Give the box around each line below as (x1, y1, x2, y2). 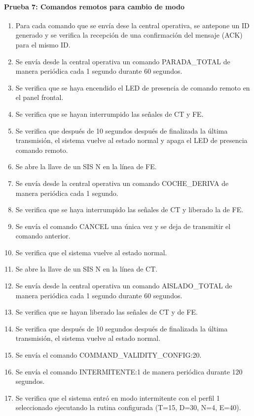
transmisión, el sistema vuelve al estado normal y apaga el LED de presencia (15, 135, 248, 145)
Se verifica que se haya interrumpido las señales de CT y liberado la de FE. (15, 204, 244, 215)
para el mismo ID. (15, 39, 71, 49)
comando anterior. (15, 231, 71, 241)
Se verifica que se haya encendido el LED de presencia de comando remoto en (15, 82, 250, 92)
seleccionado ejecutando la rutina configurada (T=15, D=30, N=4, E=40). (15, 402, 241, 413)
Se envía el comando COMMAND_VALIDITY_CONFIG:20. (15, 350, 202, 360)
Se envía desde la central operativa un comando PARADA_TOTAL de (15, 56, 230, 66)
